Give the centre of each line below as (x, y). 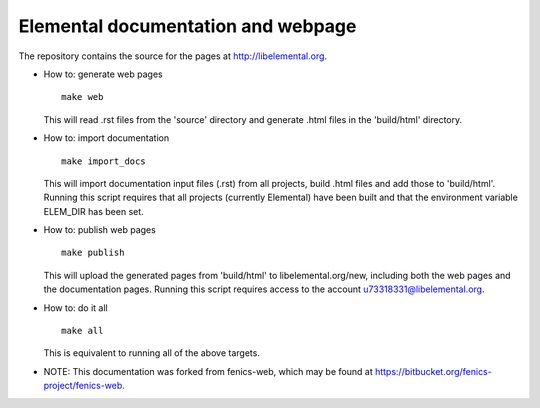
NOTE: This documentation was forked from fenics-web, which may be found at (208, 371)
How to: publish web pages (100, 230)
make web (82, 97)
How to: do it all (76, 307)
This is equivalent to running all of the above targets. (151, 353)
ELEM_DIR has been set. (93, 211)
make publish (93, 253)
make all (82, 331)
